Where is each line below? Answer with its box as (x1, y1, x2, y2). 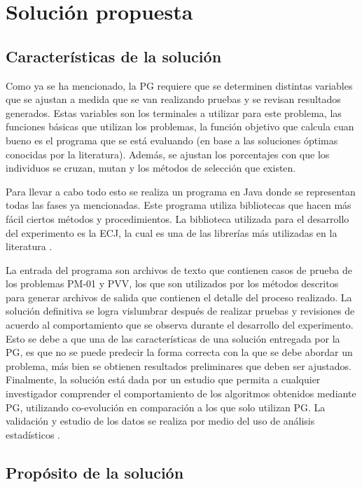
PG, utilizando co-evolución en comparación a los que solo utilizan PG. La (6, 399, 326, 414)
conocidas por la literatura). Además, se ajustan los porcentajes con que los (6, 146, 330, 161)
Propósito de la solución (6, 461, 184, 483)
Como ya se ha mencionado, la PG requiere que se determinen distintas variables (6, 78, 353, 92)
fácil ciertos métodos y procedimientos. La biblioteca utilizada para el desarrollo (6, 211, 349, 226)
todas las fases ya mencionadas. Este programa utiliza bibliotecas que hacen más (6, 198, 351, 212)
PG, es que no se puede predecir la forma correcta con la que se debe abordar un (6, 345, 353, 359)
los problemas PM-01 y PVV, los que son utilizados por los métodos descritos (6, 276, 339, 291)
